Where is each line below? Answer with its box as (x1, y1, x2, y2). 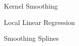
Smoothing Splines (4, 33, 59, 43)
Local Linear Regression (4, 17, 75, 27)
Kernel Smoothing (4, 1, 58, 11)
